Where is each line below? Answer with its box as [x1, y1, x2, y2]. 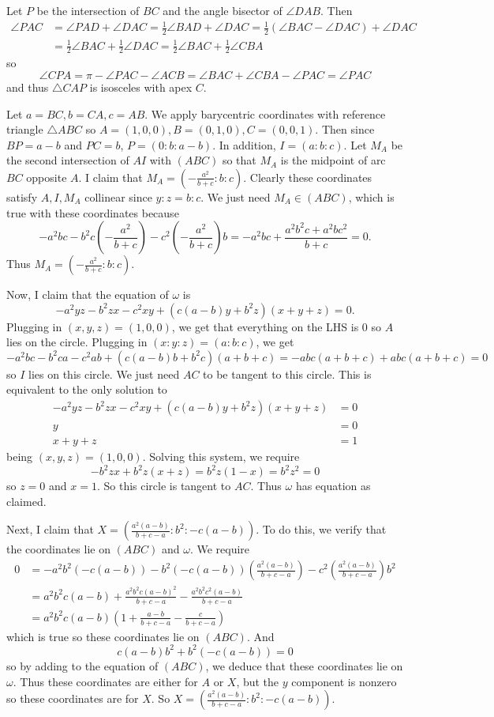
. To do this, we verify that [256, 521, 387, 538]
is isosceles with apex [89, 78, 193, 95]
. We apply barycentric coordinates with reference [144, 105, 386, 122]
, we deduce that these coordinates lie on [205, 657, 403, 674]
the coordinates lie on [6, 541, 110, 557]
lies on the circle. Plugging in [6, 334, 148, 350]
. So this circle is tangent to [96, 477, 231, 494]
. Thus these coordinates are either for [13, 673, 198, 689]
